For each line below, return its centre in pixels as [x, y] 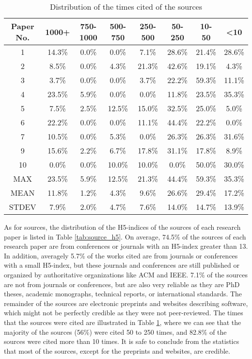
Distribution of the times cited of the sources [126, 7]
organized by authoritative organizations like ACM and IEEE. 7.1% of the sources [126, 274]
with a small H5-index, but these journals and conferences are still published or [122, 265]
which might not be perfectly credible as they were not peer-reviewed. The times [124, 313]
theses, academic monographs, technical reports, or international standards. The [123, 294]
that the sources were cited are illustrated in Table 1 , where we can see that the [123, 322]
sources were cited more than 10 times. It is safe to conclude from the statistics [122, 341]
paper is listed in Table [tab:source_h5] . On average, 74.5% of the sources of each [125, 236]
